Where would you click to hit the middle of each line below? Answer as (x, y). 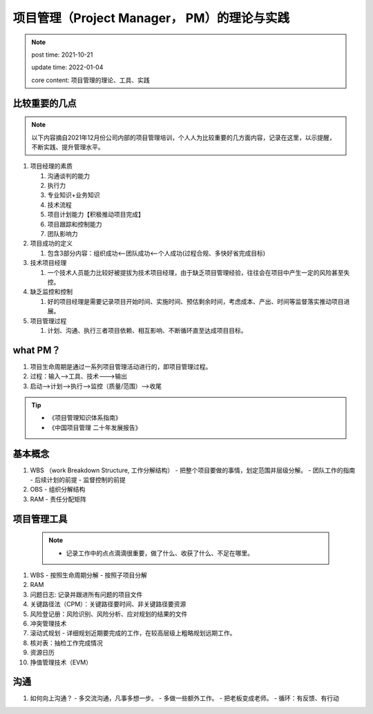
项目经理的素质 (51, 166)
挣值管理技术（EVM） (61, 662)
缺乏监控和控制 (51, 292)
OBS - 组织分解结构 (58, 490)
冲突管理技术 (48, 624)
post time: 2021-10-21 (62, 55)
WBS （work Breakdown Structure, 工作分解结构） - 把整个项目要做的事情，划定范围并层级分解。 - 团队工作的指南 (193, 470)
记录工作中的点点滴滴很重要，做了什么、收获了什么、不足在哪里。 (160, 553)
